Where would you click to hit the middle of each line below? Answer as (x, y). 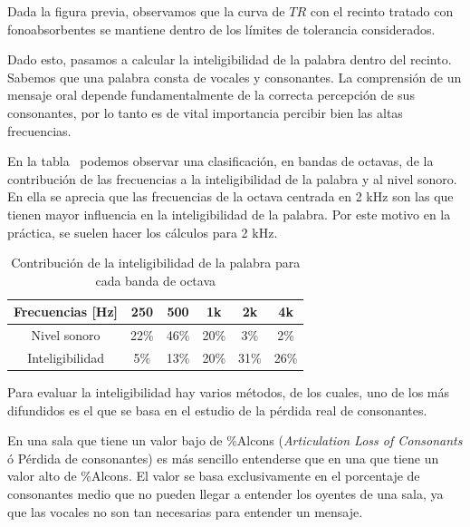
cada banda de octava (156, 280)
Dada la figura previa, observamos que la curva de (146, 11)
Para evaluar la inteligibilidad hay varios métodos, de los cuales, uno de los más (229, 392)
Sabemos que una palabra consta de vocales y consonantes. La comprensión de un (235, 77)
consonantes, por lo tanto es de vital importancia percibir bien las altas (205, 112)
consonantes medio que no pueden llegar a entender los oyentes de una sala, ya (225, 494)
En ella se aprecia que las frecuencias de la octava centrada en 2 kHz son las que (230, 196)
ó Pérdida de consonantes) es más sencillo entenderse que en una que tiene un (223, 458)
